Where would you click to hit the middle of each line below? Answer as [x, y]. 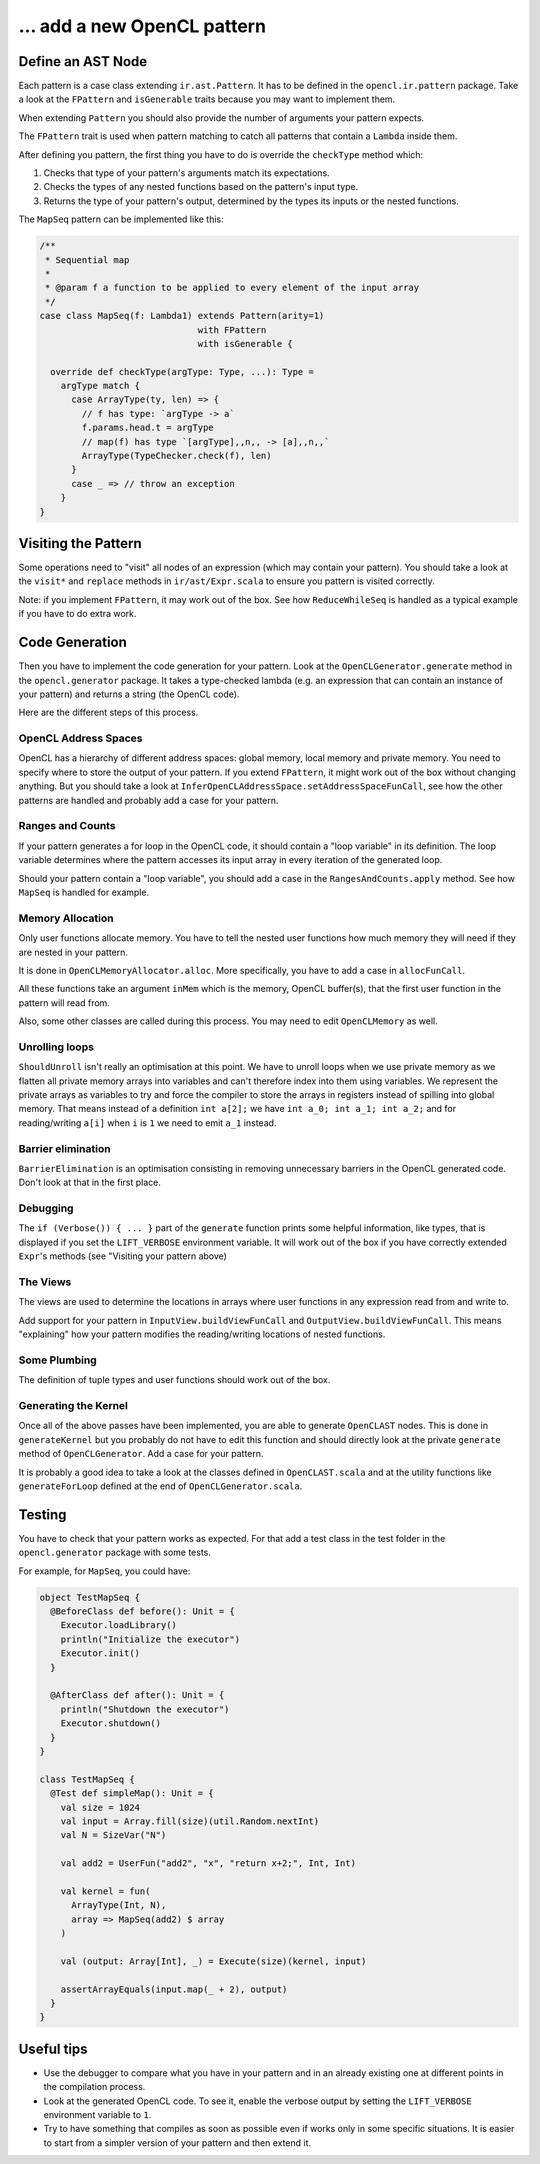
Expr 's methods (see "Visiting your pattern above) [122, 1256]
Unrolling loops [56, 1047]
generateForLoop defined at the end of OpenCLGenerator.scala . [160, 1486]
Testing [42, 1514]
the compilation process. [94, 2087]
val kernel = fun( [105, 1891]
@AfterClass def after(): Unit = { [137, 1695]
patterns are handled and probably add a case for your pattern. [148, 800]
